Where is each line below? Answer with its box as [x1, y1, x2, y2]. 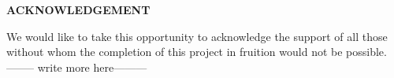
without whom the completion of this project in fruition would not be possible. [6, 43, 387, 60]
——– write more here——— [6, 58, 147, 75]
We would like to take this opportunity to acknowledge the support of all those [6, 28, 388, 44]
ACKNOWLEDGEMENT [6, 2, 151, 17]
